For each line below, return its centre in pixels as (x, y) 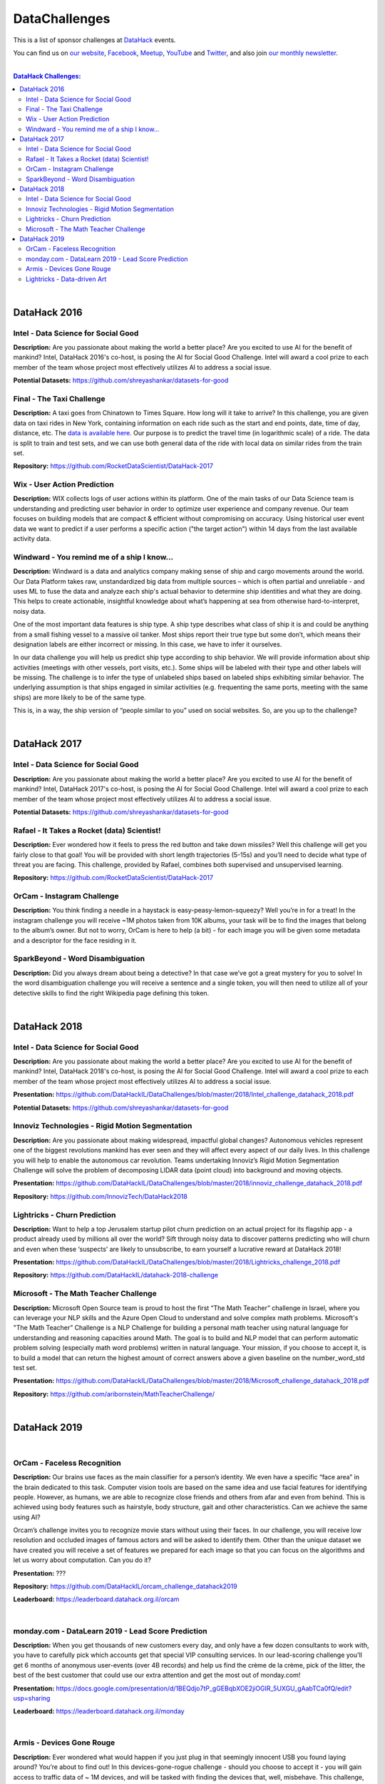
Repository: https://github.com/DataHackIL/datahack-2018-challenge (116, 1275)
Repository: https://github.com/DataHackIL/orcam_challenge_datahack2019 (125, 1586)
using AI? (27, 1517)
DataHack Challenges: (47, 76)
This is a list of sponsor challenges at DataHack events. (94, 40)
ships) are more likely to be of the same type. (79, 697)
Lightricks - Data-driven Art (66, 279)
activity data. (32, 539)
